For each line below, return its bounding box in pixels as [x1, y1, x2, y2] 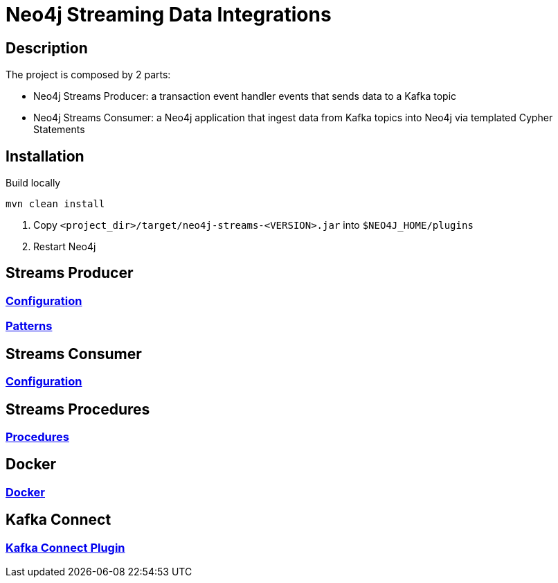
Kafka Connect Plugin [6, 540, 125, 555]
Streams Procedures [6, 400, 150, 418]
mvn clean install [6, 198, 105, 210]
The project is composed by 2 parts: [6, 69, 171, 81]
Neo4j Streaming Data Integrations [6, 3, 332, 26]
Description [6, 39, 88, 57]
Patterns [6, 319, 53, 333]
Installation [6, 147, 84, 165]
